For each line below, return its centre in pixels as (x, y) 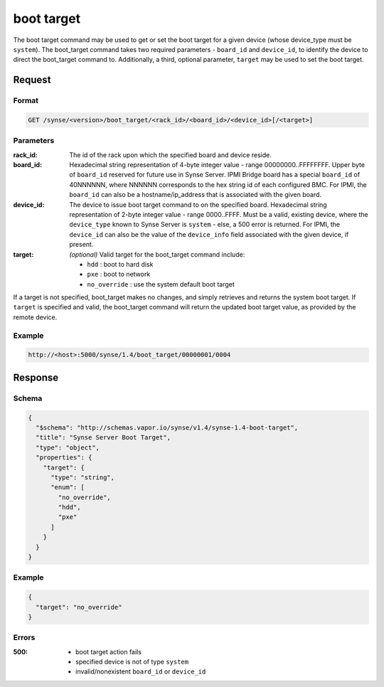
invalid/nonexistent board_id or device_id (141, 671)
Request (32, 80)
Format (26, 101)
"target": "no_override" (79, 607)
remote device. (35, 317)
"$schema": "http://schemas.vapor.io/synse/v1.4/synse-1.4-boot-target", (167, 427)
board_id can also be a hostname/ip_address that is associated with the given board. (196, 195)
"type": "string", (83, 477)
